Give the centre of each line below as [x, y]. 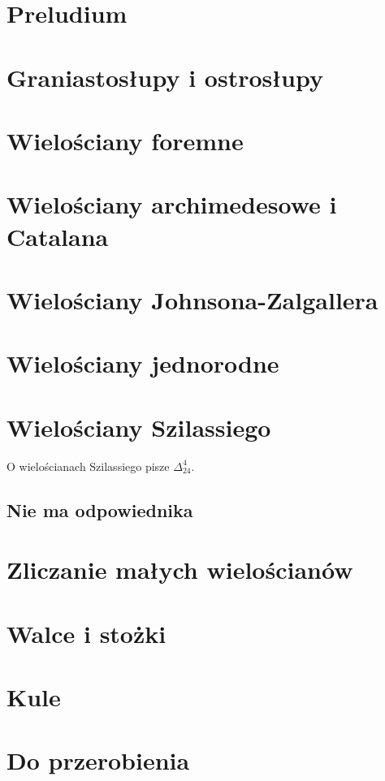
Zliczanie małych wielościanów [180, 570]
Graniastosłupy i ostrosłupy [165, 77]
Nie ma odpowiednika [100, 509]
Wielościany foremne [125, 140]
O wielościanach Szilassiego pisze [88, 466]
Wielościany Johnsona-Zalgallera [192, 299]
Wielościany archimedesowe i [172, 204]
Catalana [58, 236]
